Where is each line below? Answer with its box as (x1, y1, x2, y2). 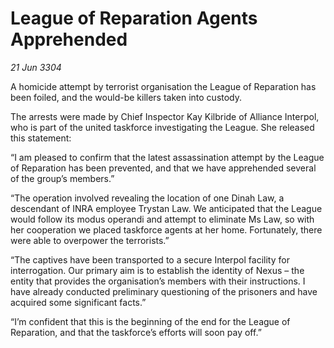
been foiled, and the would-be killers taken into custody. (10, 91, 243, 103)
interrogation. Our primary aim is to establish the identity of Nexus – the (10, 264, 305, 276)
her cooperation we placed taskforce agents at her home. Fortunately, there (10, 223, 323, 236)
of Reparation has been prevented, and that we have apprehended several (10, 162, 317, 174)
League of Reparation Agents (10, 7, 258, 30)
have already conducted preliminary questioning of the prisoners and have (10, 285, 318, 297)
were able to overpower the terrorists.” (10, 234, 170, 246)
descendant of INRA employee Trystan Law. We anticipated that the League (10, 202, 323, 214)
